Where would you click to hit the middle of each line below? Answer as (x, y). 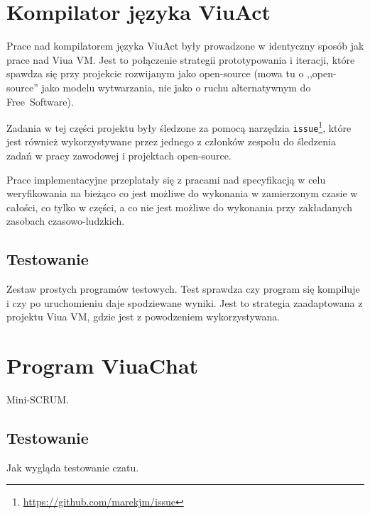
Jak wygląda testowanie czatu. (73, 467)
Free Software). (40, 101)
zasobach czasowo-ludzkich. (66, 221)
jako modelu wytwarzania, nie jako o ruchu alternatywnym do (176, 87)
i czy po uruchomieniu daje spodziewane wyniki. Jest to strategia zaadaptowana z (185, 302)
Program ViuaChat (103, 365)
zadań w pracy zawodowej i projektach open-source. (119, 155)
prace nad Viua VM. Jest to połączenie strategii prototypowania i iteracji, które (181, 59)
